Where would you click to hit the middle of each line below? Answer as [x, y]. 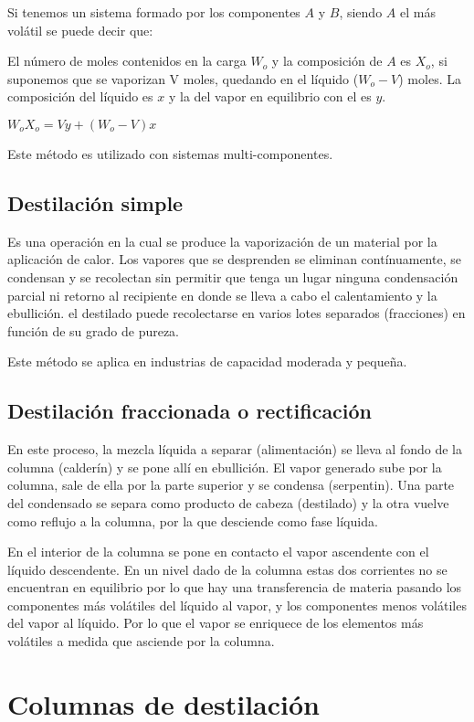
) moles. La [430, 78]
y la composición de [327, 61]
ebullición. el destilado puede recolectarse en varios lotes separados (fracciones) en [237, 313]
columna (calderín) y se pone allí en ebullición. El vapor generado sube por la [225, 467]
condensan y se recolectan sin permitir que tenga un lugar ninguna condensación [233, 276]
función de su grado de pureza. [94, 330]
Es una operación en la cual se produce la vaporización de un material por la [222, 241]
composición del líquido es [80, 96]
